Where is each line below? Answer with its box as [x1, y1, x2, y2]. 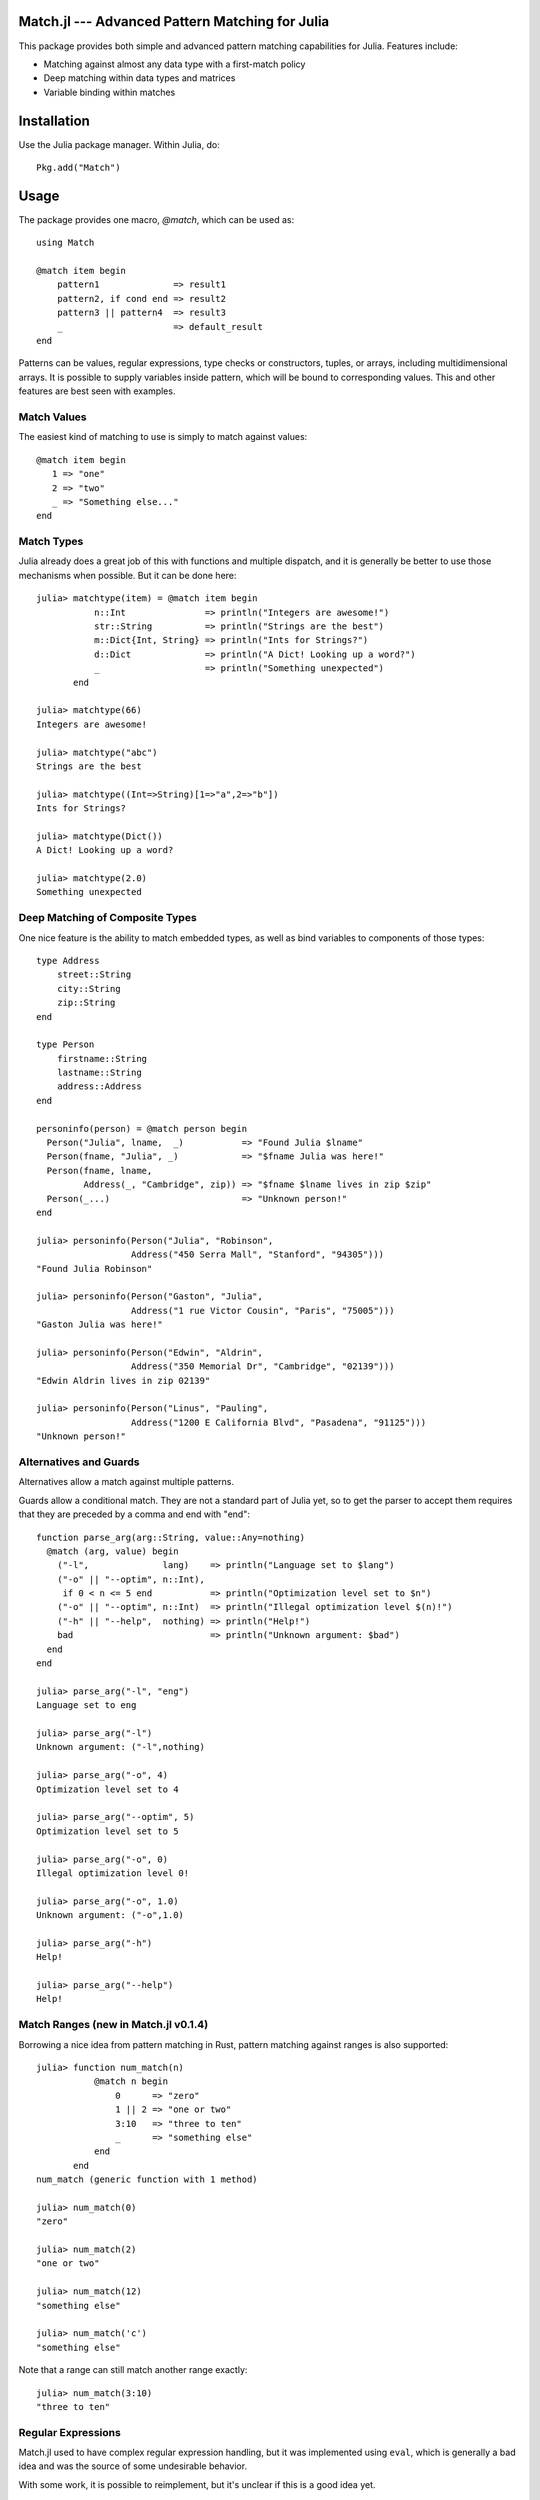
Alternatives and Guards [18, 1455, 140, 1469]
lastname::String [56, 1067, 142, 1079]
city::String [56, 983, 121, 994]
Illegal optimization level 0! [36, 1867, 190, 1879]
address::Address [56, 1081, 142, 1092]
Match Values [18, 410, 87, 424]
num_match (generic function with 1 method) [36, 2174, 259, 2185]
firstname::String [56, 1053, 148, 1064]
